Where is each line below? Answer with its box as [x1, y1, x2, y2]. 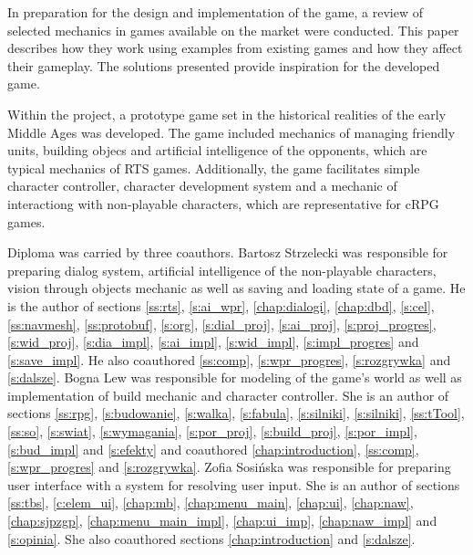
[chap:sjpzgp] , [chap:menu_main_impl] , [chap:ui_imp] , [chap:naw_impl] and [7, 511, 437, 530]
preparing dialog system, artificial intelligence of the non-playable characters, [7, 260, 437, 279]
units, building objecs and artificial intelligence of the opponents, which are [7, 141, 427, 160]
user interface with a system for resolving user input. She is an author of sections [7, 475, 460, 494]
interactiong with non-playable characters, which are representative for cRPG [7, 194, 439, 213]
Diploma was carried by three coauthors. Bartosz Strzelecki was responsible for [7, 243, 448, 262]
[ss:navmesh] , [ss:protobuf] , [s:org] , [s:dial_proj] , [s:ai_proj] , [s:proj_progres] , [7, 314, 437, 333]
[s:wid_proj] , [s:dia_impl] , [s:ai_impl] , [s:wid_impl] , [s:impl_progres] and [7, 332, 419, 351]
